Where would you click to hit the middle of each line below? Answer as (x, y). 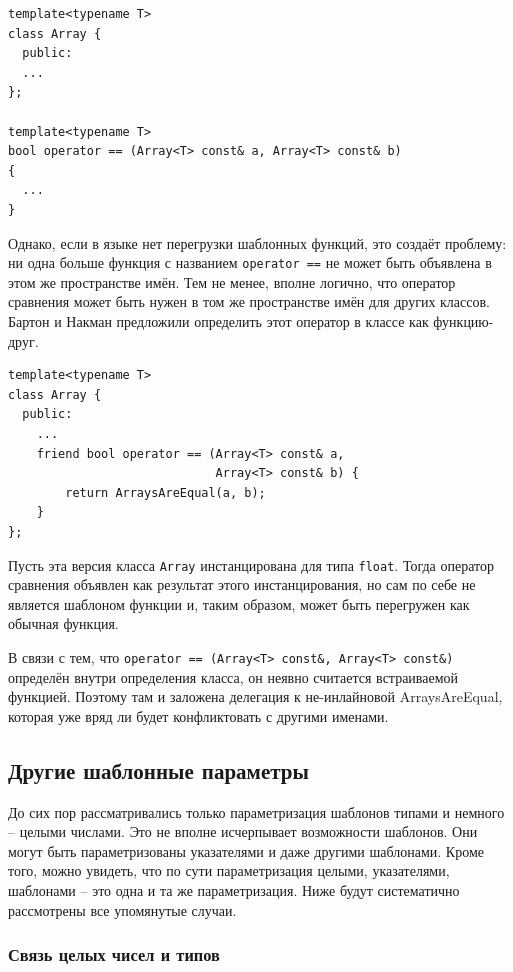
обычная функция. (63, 623)
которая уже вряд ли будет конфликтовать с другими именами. (198, 715)
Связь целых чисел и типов (114, 954)
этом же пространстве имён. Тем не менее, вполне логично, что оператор (232, 281)
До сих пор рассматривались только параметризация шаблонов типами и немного (256, 811)
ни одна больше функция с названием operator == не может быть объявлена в (250, 262)
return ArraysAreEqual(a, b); (165, 492)
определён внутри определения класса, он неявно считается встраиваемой (233, 676)
